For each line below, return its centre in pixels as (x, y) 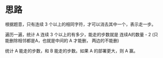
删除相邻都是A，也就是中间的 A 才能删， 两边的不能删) (64, 40)
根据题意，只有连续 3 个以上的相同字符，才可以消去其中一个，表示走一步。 (81, 24)
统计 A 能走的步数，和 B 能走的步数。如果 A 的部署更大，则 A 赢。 (71, 51)
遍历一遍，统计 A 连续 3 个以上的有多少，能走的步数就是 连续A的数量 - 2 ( (80, 34)
